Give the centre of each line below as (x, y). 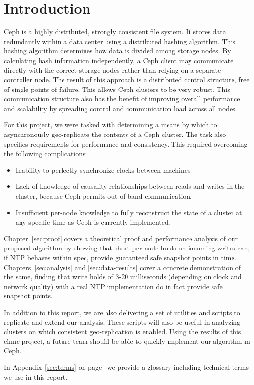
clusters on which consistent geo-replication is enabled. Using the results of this (123, 331)
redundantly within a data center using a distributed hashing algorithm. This (120, 41)
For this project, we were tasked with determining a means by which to (111, 125)
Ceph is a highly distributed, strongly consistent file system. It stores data (115, 32)
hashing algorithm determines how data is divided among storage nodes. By (117, 51)
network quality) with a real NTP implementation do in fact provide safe (113, 286)
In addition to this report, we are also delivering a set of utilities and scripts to (122, 312)
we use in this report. (36, 376)
